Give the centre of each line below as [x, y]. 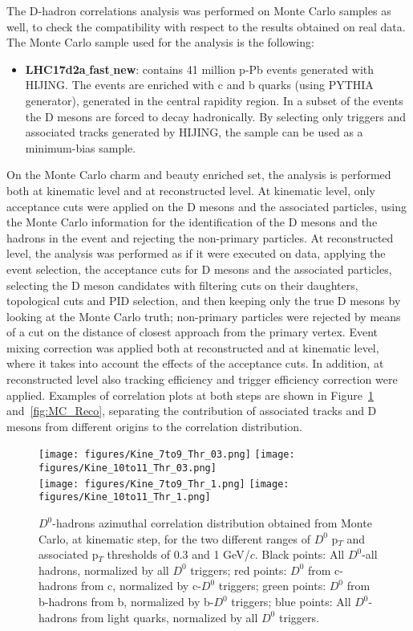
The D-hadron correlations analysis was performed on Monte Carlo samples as [199, 10]
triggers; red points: [239, 570]
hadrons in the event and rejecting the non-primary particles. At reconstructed [200, 237]
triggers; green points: [272, 586]
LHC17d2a [55, 69]
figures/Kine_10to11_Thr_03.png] [128, 468]
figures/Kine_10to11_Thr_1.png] [125, 497]
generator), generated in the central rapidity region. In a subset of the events [214, 100]
